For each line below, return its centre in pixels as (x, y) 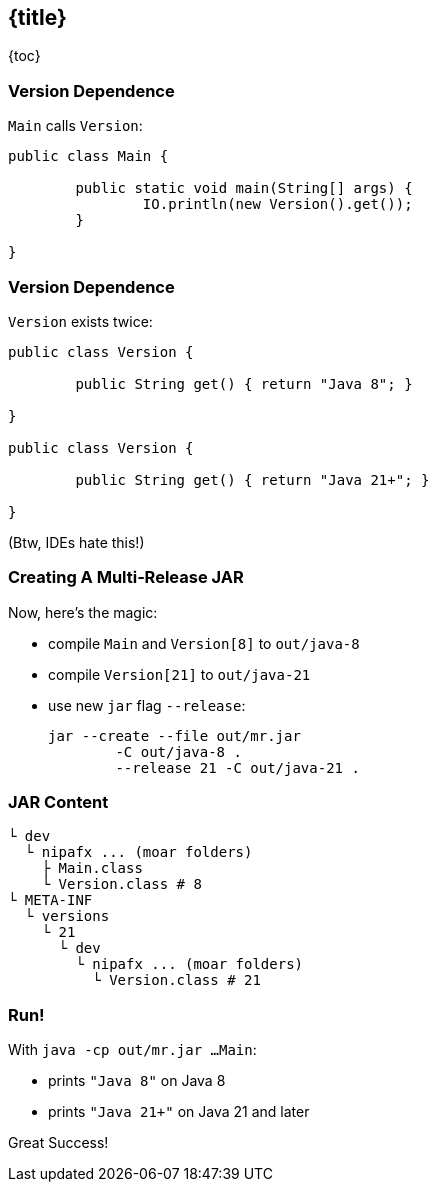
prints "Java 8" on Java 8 (137, 1081)
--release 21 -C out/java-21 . (237, 767)
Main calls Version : (75, 126)
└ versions (67, 916)
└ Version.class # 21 (176, 980)
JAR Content (58, 802)
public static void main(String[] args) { (244, 188)
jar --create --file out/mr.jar (174, 735)
